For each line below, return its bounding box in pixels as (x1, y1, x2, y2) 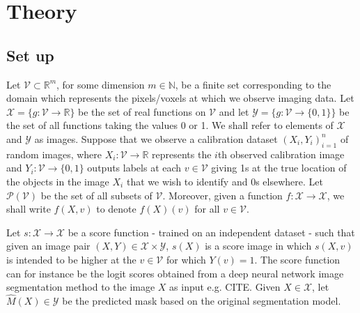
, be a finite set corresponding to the (175, 77, 331, 91)
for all (194, 201, 220, 216)
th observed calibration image (217, 146, 345, 161)
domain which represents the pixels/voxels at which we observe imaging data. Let (6, 91, 354, 105)
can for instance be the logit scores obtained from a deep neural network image (6, 266, 344, 280)
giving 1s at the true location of (211, 160, 347, 175)
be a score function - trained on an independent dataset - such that (68, 224, 355, 239)
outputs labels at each (87, 160, 182, 175)
